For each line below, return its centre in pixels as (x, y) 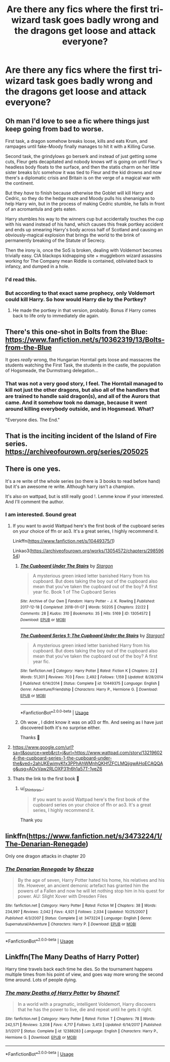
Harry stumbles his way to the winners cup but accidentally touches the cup (85, 219)
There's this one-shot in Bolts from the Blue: (76, 332)
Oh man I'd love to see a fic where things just (77, 121)
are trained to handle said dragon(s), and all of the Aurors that (83, 396)
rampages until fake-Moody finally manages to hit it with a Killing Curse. (80, 146)
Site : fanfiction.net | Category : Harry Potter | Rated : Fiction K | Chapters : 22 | (89, 671)
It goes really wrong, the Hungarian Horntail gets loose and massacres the (83, 360)
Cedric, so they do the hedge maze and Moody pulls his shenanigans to (80, 198)
